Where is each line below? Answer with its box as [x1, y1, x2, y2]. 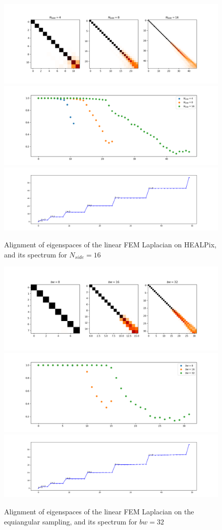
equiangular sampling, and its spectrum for [4, 516, 137, 526]
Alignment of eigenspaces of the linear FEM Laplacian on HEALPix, [4, 239, 216, 250]
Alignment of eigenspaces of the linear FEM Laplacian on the [4, 506, 194, 516]
